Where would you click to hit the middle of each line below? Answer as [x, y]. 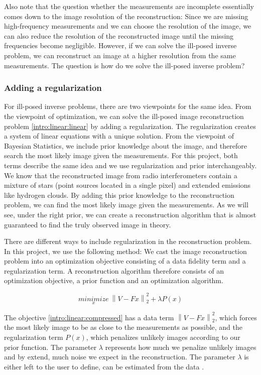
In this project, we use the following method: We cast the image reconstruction [125, 251]
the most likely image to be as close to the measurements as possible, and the [123, 327]
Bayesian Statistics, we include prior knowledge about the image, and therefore [125, 145]
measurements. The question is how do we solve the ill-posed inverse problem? [124, 65]
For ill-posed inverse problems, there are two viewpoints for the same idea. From [128, 106]
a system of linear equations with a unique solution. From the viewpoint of [119, 136]
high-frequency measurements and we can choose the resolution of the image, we [128, 26]
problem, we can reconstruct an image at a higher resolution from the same [120, 55]
